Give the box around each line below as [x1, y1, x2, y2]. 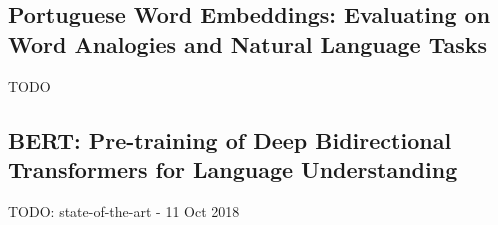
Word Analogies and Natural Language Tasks [8, 28, 487, 59]
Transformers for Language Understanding [8, 153, 458, 184]
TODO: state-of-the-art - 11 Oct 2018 [8, 200, 240, 221]
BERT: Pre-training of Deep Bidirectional [8, 124, 452, 155]
